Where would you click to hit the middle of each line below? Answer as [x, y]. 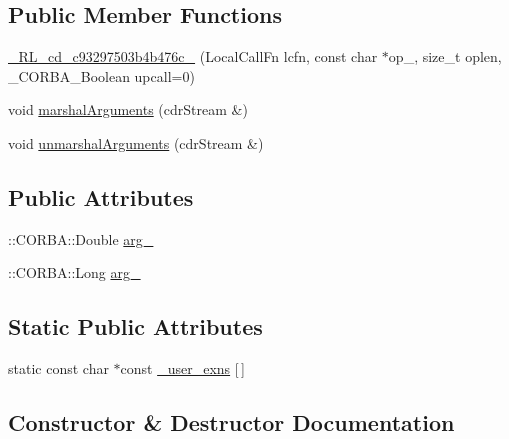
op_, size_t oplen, [445, 56]
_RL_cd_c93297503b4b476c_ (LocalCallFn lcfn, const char [193, 56]
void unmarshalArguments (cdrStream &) [136, 142]
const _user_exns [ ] [182, 368]
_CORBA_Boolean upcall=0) [101, 75]
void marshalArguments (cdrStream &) [128, 109]
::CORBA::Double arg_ [81, 238]
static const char [58, 368]
